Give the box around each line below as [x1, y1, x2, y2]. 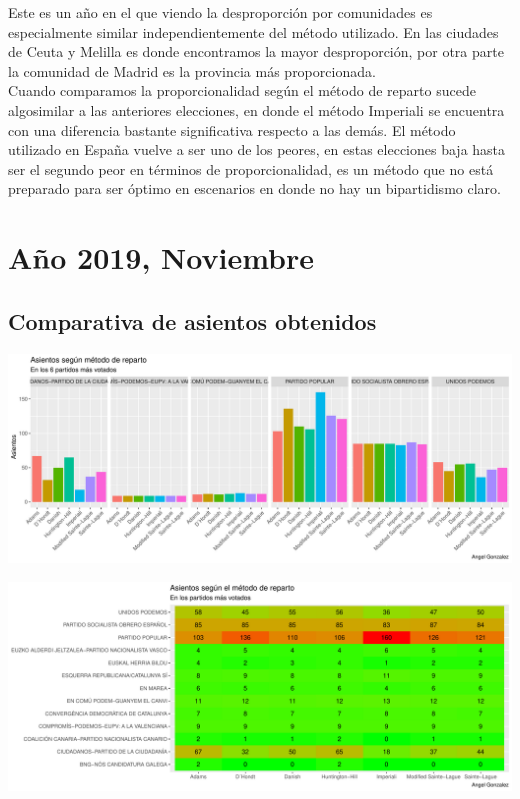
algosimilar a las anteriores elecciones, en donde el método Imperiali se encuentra [8, 99, 505, 120]
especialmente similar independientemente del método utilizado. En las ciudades [8, 21, 499, 42]
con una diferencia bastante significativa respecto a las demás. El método [8, 119, 456, 140]
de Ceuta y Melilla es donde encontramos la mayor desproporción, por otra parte [8, 41, 504, 62]
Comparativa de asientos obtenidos [8, 305, 377, 336]
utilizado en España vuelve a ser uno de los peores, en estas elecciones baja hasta [8, 139, 506, 160]
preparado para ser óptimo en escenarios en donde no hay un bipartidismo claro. [8, 178, 501, 199]
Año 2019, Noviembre [8, 237, 315, 278]
